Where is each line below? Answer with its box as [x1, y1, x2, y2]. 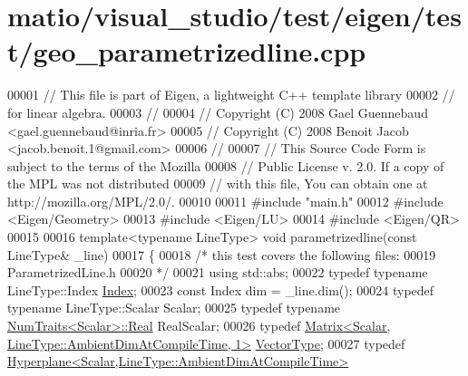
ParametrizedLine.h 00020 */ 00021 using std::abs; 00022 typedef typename [7, 263, 428, 282]
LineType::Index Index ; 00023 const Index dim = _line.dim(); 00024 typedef [7, 280, 434, 299]
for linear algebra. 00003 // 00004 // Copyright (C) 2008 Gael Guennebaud [7, 102, 428, 121]
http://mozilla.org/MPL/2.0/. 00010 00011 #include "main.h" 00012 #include [7, 191, 444, 210]
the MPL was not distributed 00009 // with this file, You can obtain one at [7, 174, 428, 193]
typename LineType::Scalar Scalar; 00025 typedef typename [7, 298, 341, 317]
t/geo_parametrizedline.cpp [7, 33, 366, 70]
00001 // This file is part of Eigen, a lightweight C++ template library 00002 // [7, 85, 455, 104]
